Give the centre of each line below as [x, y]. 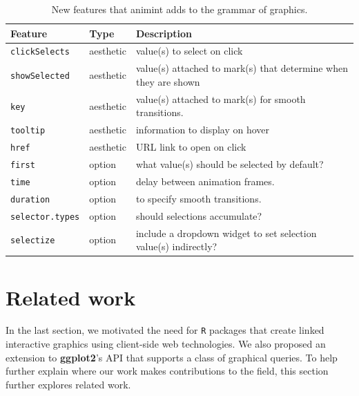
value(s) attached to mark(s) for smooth [221, 98]
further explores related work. [68, 384]
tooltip [28, 131]
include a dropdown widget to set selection [226, 233]
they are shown [168, 81]
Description [164, 33]
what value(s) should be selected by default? [230, 164]
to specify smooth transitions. [198, 198]
